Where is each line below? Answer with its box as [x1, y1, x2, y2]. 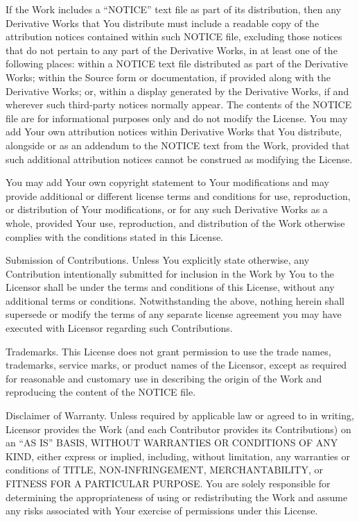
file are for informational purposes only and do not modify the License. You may [6, 110, 348, 125]
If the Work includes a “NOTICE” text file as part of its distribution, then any [6, 2, 342, 16]
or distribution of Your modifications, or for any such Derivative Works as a [6, 202, 328, 217]
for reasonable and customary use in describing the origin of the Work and [6, 371, 322, 385]
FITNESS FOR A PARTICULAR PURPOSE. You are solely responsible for [6, 476, 331, 490]
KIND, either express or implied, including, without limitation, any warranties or [6, 448, 350, 463]
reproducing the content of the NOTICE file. [6, 385, 196, 399]
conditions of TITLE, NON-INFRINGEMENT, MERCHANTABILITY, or [6, 462, 323, 477]
